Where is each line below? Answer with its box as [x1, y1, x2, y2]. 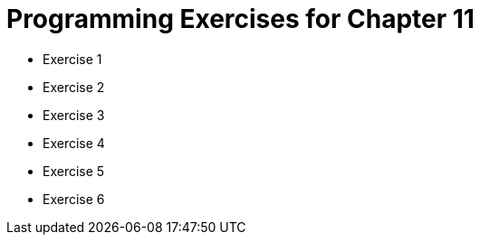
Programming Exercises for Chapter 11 [6, 4, 475, 34]
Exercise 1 [43, 51, 102, 67]
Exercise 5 [43, 163, 105, 179]
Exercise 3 [43, 107, 105, 123]
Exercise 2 [43, 79, 105, 95]
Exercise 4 [43, 135, 105, 151]
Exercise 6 [43, 191, 105, 207]
